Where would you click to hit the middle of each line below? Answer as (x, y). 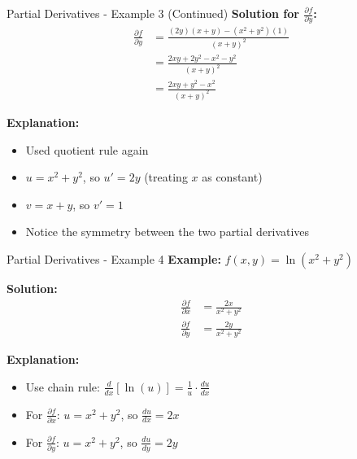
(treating (166, 177)
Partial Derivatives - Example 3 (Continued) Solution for (153, 13)
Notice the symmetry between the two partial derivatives (168, 232)
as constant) (232, 177)
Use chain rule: (63, 386)
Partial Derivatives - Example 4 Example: (114, 259)
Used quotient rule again (87, 149)
